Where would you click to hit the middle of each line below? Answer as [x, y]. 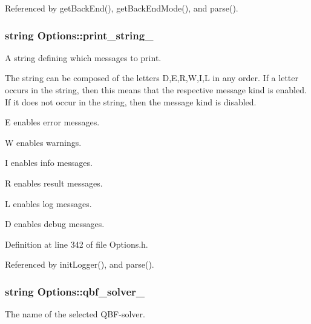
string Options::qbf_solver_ [75, 291]
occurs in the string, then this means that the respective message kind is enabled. [156, 90]
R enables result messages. [54, 183]
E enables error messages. [52, 122]
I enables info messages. [49, 163]
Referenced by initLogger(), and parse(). [80, 264]
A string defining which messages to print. [83, 57]
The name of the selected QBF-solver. [75, 314]
